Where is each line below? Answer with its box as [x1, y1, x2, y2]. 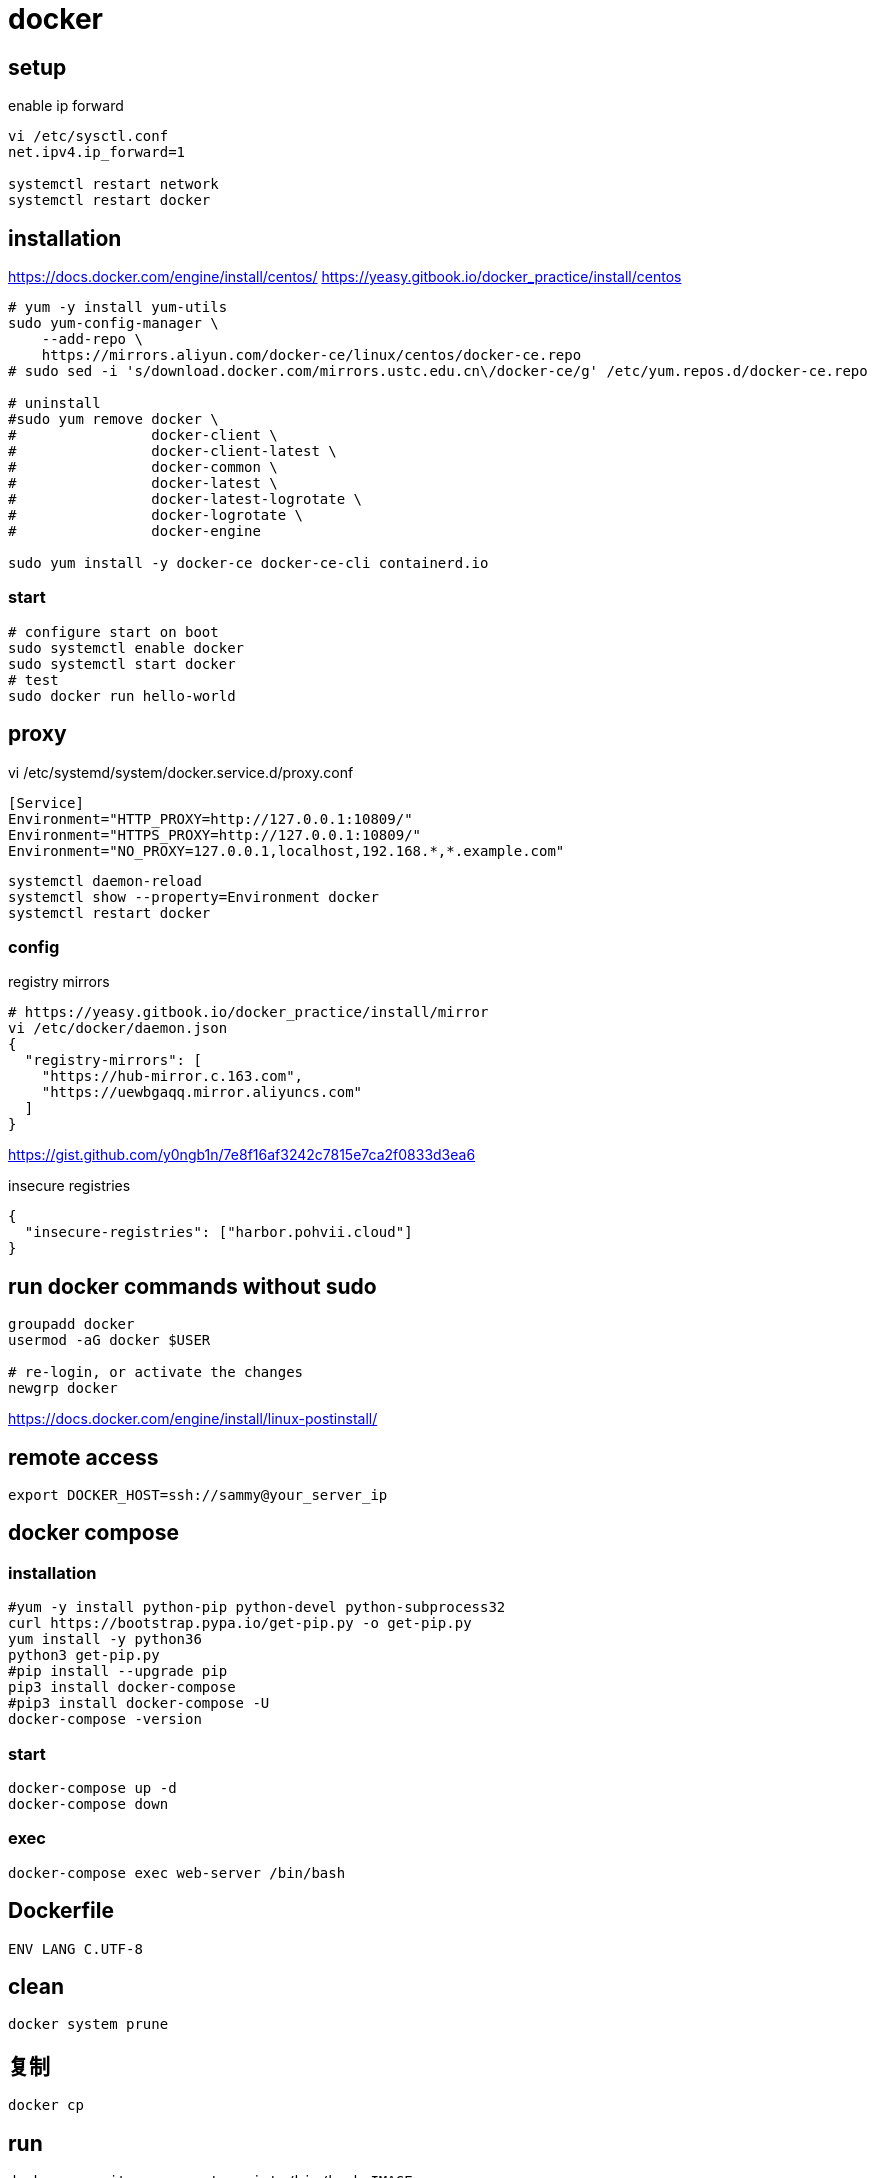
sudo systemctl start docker [8, 655, 236, 672]
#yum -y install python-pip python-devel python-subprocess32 [8, 1599, 506, 1616]
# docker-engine [8, 523, 261, 540]
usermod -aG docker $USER [8, 1332, 211, 1349]
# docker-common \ [8, 459, 278, 476]
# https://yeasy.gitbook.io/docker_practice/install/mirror [8, 1004, 489, 1021]
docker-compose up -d [8, 1780, 177, 1797]
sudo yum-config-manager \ [8, 315, 219, 332]
